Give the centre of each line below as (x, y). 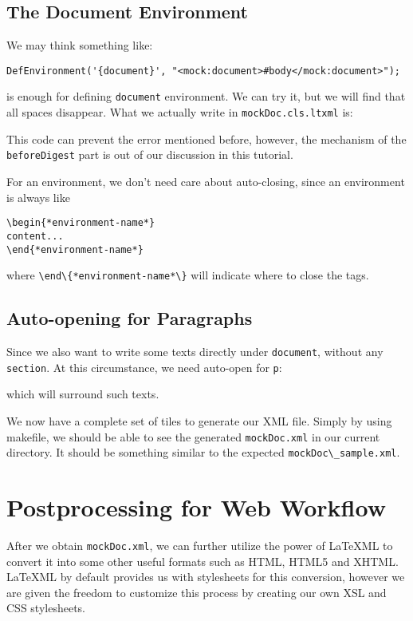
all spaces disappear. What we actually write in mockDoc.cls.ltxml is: (180, 112)
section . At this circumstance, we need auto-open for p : (144, 367)
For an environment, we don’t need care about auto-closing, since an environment (206, 182)
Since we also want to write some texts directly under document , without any (195, 352)
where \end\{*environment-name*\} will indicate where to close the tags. (188, 275)
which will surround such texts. (83, 394)
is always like (38, 197)
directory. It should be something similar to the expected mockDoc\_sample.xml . (203, 452)
